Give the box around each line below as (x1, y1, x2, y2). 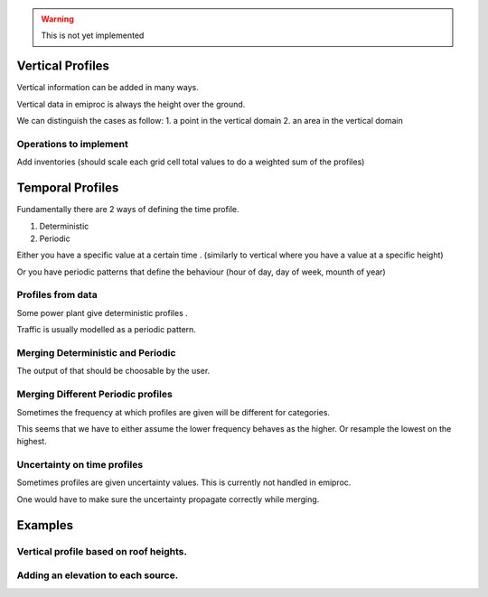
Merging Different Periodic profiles (16, 388, 174, 401)
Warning (41, 14, 74, 24)
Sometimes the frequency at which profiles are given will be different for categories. (16, 406, 330, 417)
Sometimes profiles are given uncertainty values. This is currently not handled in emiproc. (16, 477, 352, 488)
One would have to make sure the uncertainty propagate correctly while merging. (16, 493, 320, 505)
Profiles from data (16, 289, 99, 302)
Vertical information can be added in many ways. (16, 82, 199, 93)
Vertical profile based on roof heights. (16, 545, 187, 557)
